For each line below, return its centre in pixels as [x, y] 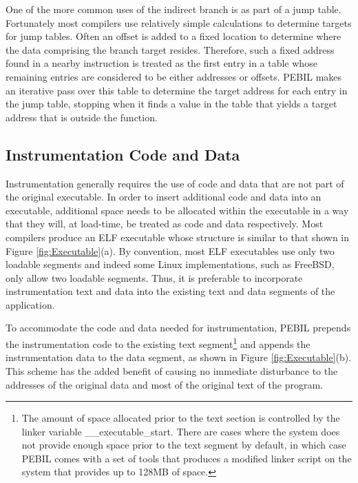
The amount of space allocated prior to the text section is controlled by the [181, 418]
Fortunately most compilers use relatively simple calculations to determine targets [179, 22]
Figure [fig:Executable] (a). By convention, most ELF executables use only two [170, 250]
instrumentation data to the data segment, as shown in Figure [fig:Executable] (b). [179, 357]
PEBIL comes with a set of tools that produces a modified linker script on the [187, 458]
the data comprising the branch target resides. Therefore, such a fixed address [170, 49]
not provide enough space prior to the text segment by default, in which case [184, 445]
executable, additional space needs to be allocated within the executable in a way [177, 210]
